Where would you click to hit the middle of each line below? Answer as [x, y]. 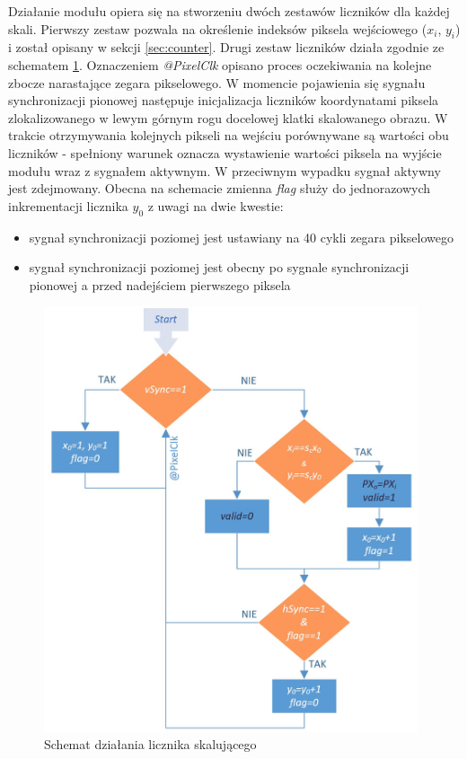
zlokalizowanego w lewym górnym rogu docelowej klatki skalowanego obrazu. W [228, 117]
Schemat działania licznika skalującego [150, 744]
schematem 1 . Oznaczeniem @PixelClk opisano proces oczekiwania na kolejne [220, 64]
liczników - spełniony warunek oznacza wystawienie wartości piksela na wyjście [225, 152]
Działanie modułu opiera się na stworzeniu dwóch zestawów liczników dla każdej [229, 11]
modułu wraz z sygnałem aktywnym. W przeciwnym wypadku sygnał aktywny [225, 170]
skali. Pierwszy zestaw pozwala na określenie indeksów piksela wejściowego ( [218, 28]
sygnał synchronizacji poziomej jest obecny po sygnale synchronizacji [219, 267]
